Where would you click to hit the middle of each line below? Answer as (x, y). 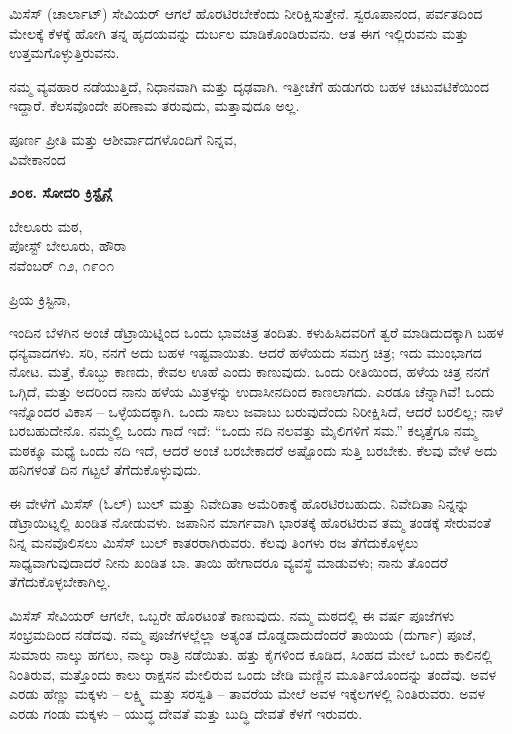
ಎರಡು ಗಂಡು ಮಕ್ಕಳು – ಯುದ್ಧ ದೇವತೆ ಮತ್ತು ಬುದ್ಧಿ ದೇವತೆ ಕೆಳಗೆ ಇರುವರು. (186, 712)
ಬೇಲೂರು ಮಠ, (46, 225)
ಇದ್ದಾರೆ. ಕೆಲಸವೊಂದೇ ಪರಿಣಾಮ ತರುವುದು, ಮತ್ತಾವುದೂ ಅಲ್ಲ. (154, 105)
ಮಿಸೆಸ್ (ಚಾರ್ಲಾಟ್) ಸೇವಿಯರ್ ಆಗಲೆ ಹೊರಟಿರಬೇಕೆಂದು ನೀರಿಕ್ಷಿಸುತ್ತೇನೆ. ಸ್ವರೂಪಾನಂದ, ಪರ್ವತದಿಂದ (246, 13)
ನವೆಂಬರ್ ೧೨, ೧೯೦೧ (62, 264)
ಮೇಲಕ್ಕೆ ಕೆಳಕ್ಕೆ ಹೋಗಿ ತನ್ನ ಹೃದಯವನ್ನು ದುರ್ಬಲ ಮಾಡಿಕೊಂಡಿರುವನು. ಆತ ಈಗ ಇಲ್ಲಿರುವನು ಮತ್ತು (239, 32)
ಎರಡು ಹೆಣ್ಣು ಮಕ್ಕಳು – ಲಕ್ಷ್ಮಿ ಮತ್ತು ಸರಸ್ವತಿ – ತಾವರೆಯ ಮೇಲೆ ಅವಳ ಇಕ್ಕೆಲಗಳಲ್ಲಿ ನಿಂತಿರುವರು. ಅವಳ (247, 693)
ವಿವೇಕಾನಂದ (37, 158)
